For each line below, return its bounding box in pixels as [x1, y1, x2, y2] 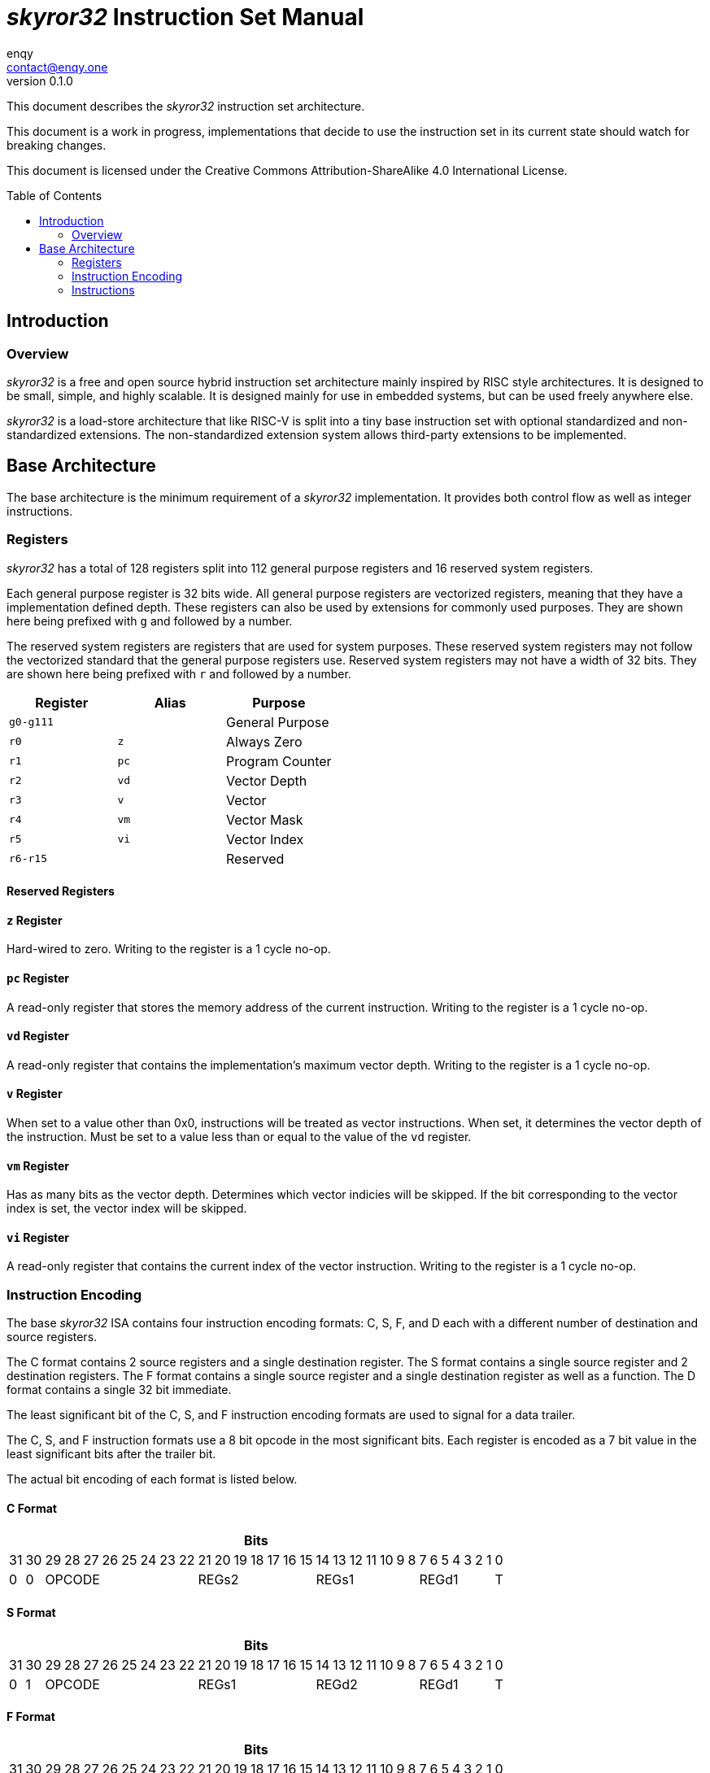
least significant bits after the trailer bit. [7, 1447, 216, 1462]
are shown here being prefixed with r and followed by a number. [7, 666, 351, 681]
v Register [7, 1087, 63, 1101]
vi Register [7, 1230, 70, 1244]
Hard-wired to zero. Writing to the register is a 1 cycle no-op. [7, 942, 331, 956]
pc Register [7, 971, 70, 985]
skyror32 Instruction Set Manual [7, 3, 364, 31]
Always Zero [226, 733, 303, 750]
